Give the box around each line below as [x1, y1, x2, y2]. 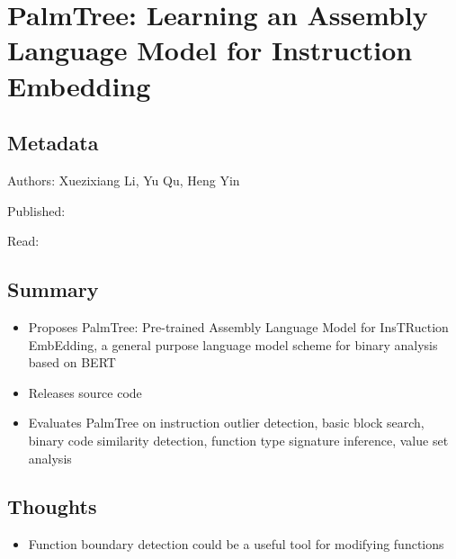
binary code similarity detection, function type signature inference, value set [28, 430, 449, 449]
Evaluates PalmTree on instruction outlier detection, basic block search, [28, 413, 425, 432]
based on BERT [28, 353, 116, 372]
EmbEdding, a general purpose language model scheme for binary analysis [28, 335, 438, 354]
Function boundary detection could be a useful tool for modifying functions [28, 535, 444, 554]
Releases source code [28, 383, 142, 401]
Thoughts [7, 492, 97, 520]
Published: [7, 201, 66, 220]
